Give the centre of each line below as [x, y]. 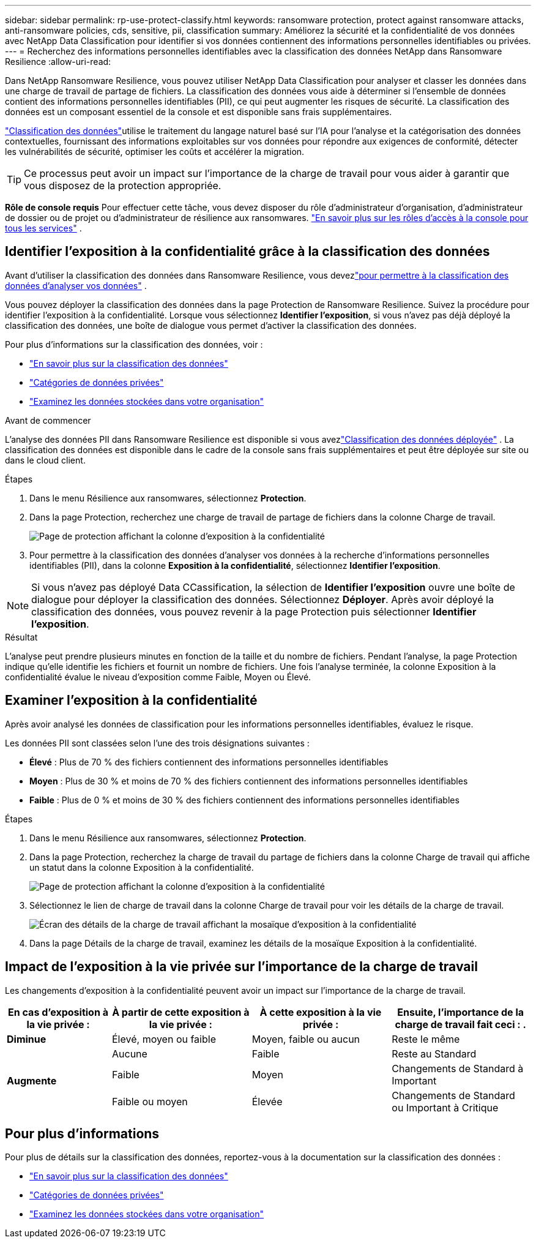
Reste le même [426, 1039]
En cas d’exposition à [58, 1012]
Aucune [130, 1053]
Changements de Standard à [458, 1068]
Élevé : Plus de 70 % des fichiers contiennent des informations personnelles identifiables [209, 762]
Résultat [21, 637]
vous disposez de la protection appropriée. [123, 186]
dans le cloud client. [45, 460]
